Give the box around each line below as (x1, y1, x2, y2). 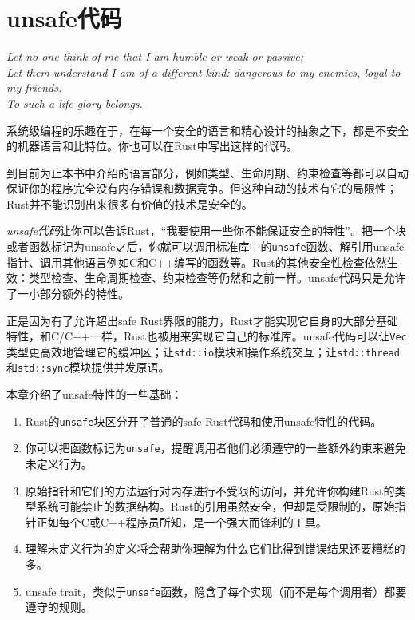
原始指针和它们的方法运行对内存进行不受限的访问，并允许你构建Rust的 (25, 482, 395, 499)
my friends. (6, 79, 62, 96)
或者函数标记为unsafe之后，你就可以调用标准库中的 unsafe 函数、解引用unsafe (6, 238, 405, 255)
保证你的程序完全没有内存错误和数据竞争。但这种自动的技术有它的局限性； (6, 180, 397, 197)
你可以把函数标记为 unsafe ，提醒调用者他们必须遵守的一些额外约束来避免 (25, 439, 406, 456)
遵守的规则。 (25, 598, 93, 615)
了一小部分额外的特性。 (6, 284, 129, 301)
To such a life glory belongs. (6, 94, 143, 111)
